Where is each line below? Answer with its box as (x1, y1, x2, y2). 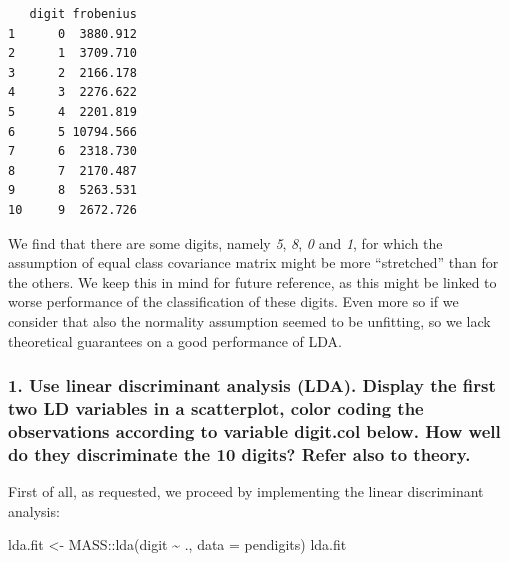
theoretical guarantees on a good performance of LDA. (8, 330, 342, 351)
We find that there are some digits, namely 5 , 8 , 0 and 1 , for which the (8, 232, 443, 253)
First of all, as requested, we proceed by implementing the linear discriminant (8, 481, 484, 502)
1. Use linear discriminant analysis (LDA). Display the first (8, 373, 496, 398)
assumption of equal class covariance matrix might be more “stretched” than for (8, 252, 499, 273)
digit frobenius (29, 7, 137, 21)
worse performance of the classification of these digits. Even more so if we (8, 291, 459, 312)
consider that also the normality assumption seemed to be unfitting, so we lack (8, 310, 491, 331)
